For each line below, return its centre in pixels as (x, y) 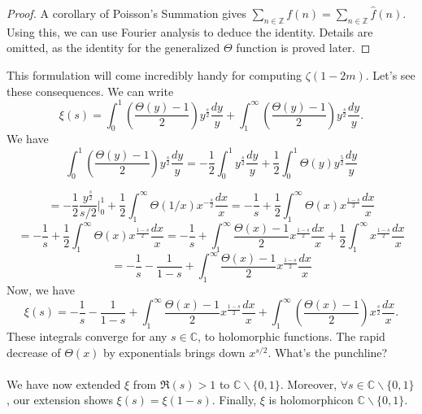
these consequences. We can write (90, 91)
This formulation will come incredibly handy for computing (154, 74)
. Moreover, (309, 383)
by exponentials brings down (174, 352)
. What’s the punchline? (328, 352)
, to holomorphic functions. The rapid (291, 336)
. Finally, (234, 400)
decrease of (34, 352)
